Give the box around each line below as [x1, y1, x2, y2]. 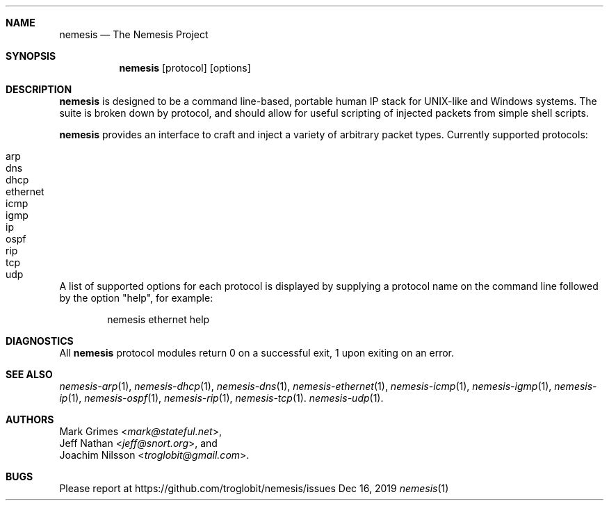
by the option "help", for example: [59, 292, 213, 304]
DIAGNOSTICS [6, 335, 74, 347]
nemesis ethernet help [107, 313, 210, 325]
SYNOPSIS [6, 50, 56, 62]
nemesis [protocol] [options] [119, 62, 251, 74]
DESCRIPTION [6, 83, 72, 95]
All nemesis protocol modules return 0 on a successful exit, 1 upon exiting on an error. [59, 347, 454, 359]
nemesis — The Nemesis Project [59, 28, 209, 40]
